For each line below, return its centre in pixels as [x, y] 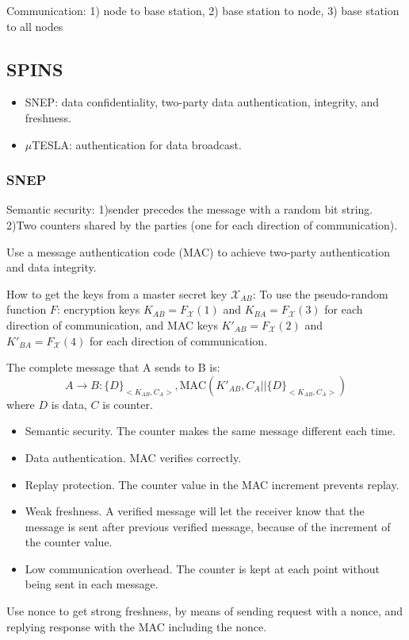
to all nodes [35, 26]
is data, [69, 404]
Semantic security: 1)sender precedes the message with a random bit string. [190, 209]
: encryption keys [98, 309]
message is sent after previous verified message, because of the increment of [208, 526]
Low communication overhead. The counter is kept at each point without [202, 568]
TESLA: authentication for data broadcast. [137, 144]
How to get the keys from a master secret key [117, 293]
